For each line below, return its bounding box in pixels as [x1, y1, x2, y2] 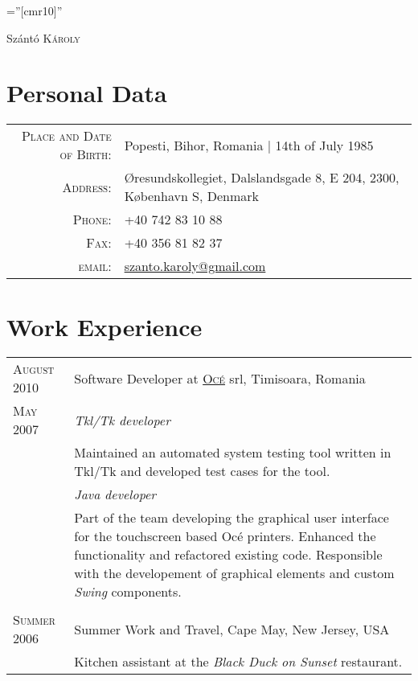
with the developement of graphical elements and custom [74, 564, 395, 583]
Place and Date [21, 126, 112, 146]
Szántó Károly [6, 29, 80, 46]
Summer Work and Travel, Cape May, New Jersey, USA [74, 619, 390, 638]
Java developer [74, 485, 157, 504]
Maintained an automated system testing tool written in [74, 443, 391, 462]
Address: [62, 177, 112, 196]
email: [78, 256, 112, 276]
